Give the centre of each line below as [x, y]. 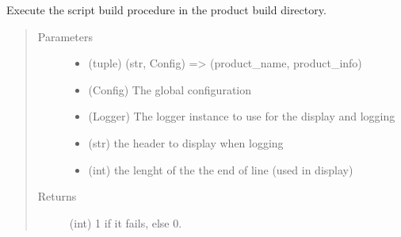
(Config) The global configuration [170, 89]
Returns [57, 196]
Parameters [65, 36]
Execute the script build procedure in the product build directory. [166, 10]
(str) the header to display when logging [186, 142]
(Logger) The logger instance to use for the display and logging [242, 116]
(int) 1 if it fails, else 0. [126, 222]
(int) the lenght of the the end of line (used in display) [221, 169]
